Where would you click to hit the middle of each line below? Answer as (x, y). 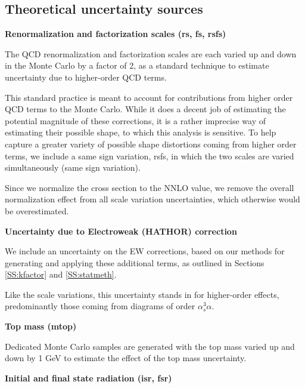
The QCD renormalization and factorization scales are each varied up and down (151, 53)
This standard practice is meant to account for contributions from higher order (149, 97)
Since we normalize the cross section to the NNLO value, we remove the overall (150, 187)
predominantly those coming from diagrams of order (100, 306)
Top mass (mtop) (41, 326)
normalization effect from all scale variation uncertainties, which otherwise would (152, 199)
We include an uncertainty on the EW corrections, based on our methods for (145, 251)
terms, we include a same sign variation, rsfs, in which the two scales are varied (150, 155)
